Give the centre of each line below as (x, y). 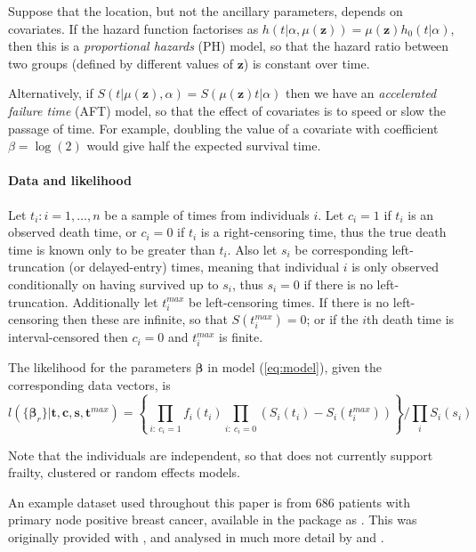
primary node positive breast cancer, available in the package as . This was (213, 520)
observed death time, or (73, 232)
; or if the (332, 319)
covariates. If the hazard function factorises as (133, 28)
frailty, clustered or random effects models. (124, 472)
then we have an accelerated (361, 93)
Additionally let (115, 301)
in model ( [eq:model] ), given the (294, 366)
